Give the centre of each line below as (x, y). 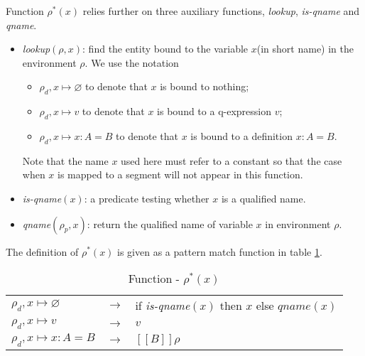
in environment (298, 223)
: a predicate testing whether (147, 198)
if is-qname (163, 306)
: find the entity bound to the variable (165, 49)
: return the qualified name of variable (170, 223)
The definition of (42, 251)
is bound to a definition (241, 135)
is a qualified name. (263, 198)
